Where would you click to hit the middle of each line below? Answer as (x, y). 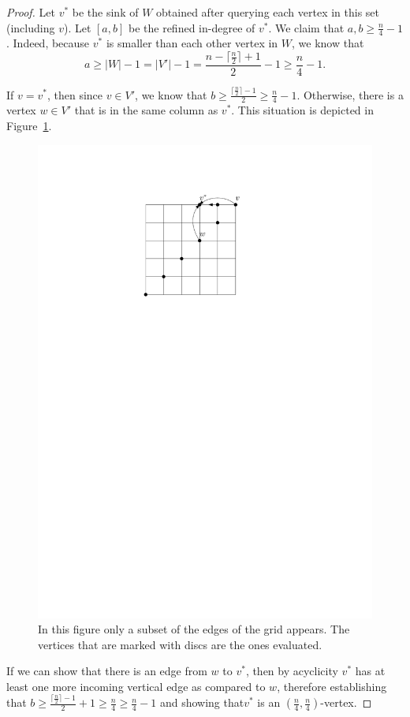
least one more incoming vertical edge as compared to (136, 686)
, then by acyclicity (292, 671)
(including (31, 27)
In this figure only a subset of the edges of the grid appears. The (194, 629)
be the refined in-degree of (192, 27)
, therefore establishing (332, 686)
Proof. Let (31, 12)
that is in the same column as (146, 110)
